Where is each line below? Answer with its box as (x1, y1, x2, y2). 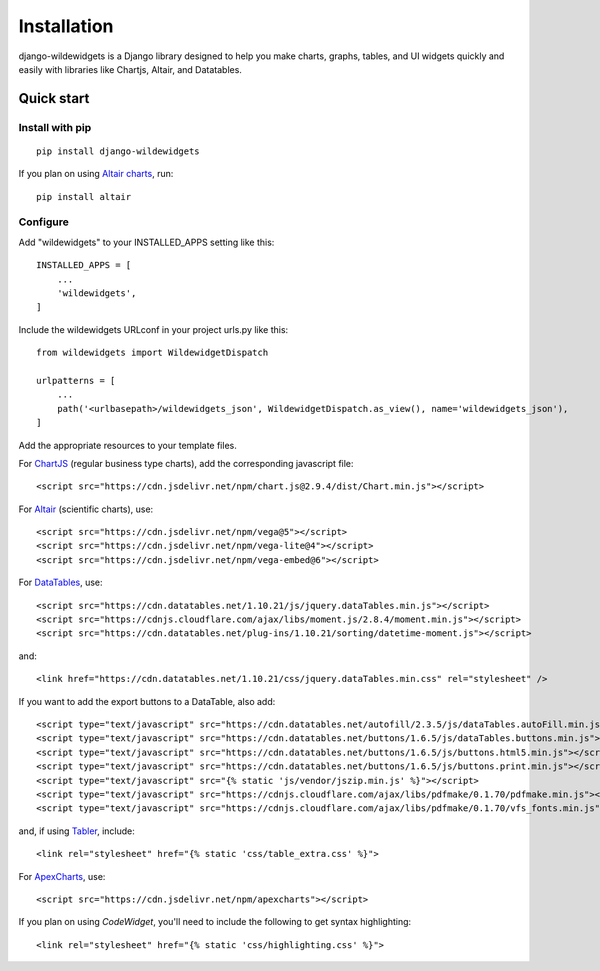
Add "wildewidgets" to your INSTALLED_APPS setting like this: (18, 236, 275, 248)
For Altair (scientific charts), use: (18, 503, 154, 515)
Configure (18, 215, 69, 229)
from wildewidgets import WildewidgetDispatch (36, 347, 269, 359)
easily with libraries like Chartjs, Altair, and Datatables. (18, 63, 242, 75)
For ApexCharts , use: (18, 870, 106, 882)
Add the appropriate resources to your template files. (18, 439, 237, 451)
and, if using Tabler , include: (18, 825, 135, 837)
